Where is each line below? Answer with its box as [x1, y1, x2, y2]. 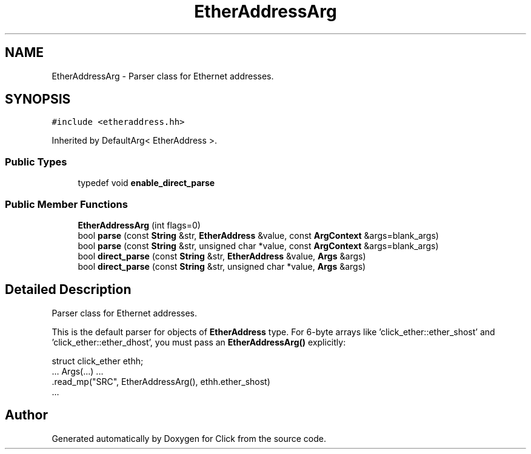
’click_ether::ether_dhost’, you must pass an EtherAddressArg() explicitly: [52, 336, 346, 347]
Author [5, 407, 48, 423]
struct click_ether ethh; [52, 355, 144, 366]
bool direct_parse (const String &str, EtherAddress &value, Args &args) [78, 250, 366, 261]
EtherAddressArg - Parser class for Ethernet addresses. [52, 70, 274, 81]
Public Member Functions [5, 198, 128, 210]
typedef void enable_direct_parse [78, 178, 215, 189]
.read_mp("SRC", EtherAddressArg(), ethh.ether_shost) [52, 376, 270, 387]
